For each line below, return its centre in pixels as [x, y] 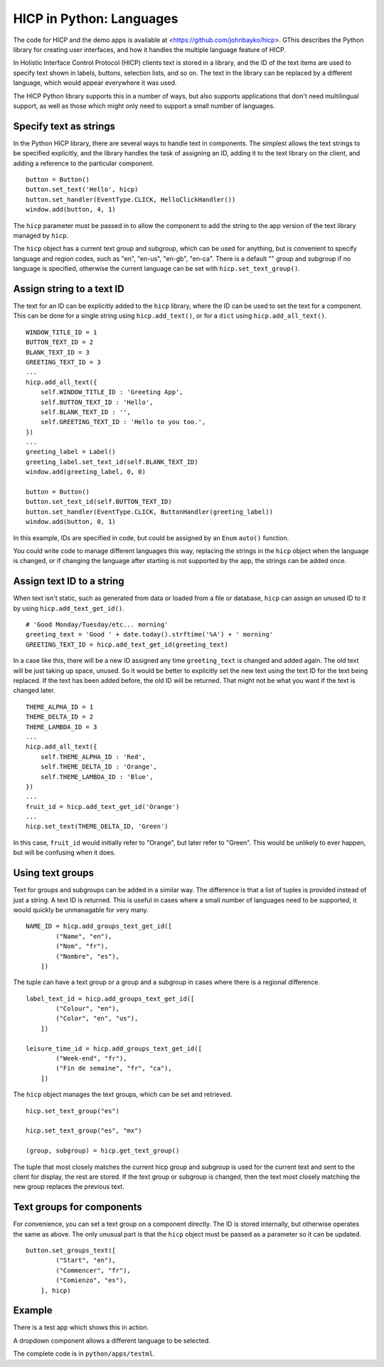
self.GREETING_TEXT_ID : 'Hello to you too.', [123, 422]
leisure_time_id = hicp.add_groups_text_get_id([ [114, 1048]
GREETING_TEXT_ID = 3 [63, 362]
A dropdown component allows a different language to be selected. [112, 1341]
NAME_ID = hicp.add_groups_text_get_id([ [99, 926]
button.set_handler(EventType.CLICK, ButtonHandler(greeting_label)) [150, 512]
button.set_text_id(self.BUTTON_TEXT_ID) [99, 502]
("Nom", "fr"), [82, 946]
